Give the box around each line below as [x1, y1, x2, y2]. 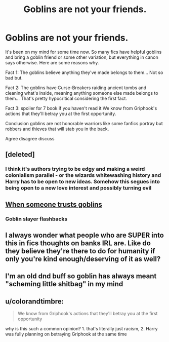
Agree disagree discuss [5, 135, 55, 141]
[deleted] [5, 150, 35, 159]
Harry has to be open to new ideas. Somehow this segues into [5, 178, 160, 185]
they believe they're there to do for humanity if [5, 247, 155, 255]
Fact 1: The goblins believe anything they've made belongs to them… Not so [5, 69, 163, 75]
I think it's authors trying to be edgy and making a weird [5, 166, 145, 173]
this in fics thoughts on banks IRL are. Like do [5, 239, 151, 247]
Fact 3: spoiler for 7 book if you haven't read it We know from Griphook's [5, 105, 157, 111]
